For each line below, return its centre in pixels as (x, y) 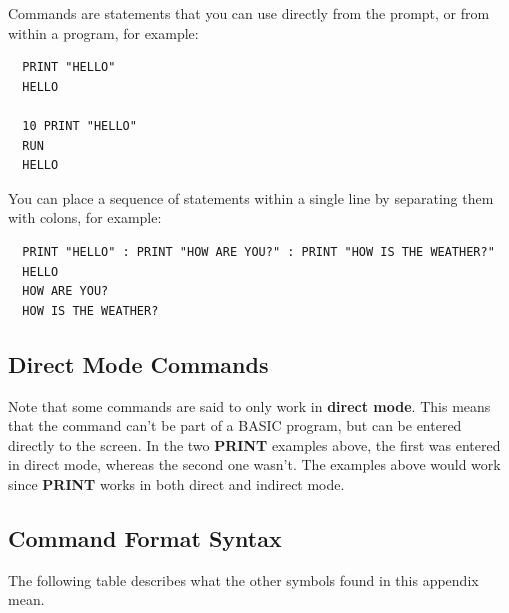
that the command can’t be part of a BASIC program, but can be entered (235, 425)
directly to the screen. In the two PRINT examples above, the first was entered (254, 444)
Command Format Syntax (145, 537)
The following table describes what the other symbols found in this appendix (243, 579)
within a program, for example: (103, 32)
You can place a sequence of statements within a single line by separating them (251, 197)
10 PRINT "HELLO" (79, 125)
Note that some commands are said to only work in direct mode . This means (249, 405)
